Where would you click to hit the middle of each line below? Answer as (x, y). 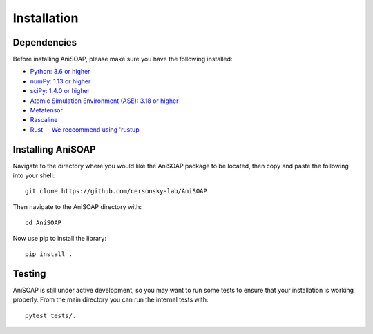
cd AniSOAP (44, 223)
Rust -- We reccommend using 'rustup (85, 129)
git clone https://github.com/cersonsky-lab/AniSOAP (116, 191)
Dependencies (45, 42)
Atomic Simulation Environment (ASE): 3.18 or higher (104, 101)
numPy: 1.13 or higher (60, 81)
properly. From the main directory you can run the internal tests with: (111, 299)
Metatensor (47, 110)
